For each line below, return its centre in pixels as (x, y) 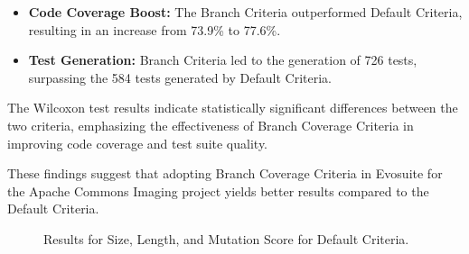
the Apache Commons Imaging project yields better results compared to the (218, 190)
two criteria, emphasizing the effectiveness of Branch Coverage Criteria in (211, 125)
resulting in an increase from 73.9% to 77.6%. (155, 29)
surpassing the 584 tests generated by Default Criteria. (180, 77)
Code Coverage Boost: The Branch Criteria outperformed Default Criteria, (245, 12)
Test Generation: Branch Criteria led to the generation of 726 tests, (223, 60)
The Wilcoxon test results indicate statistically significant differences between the (233, 108)
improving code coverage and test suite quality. (138, 143)
